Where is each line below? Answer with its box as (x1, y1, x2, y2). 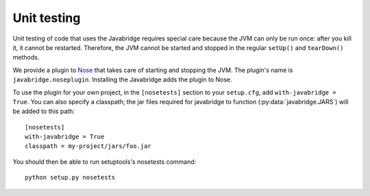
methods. (12, 53, 40, 62)
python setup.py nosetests (25, 173, 116, 182)
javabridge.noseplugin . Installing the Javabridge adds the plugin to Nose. (12, 75, 232, 84)
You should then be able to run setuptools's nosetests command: (12, 158, 197, 166)
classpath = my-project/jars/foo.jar (25, 143, 152, 150)
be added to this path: (12, 107, 75, 116)
